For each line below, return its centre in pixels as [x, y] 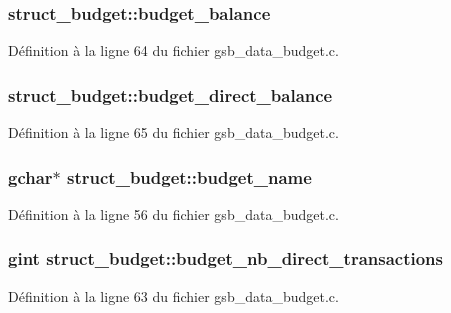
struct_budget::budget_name [189, 176]
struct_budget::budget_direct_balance [170, 94]
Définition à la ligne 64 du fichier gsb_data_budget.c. [173, 50]
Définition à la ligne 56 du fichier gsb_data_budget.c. [173, 213]
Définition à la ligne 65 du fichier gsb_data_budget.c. [173, 132]
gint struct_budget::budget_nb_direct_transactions [225, 258]
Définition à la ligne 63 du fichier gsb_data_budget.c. [173, 295]
